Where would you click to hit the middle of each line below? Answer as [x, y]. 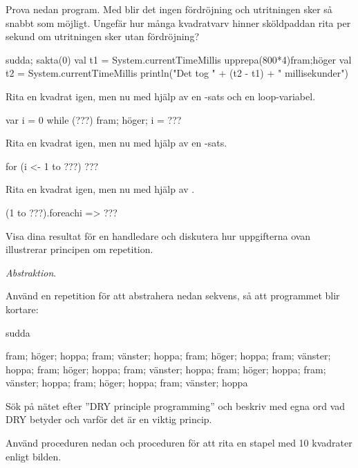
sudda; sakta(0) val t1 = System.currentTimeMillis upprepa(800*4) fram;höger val [179, 59]
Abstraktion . [31, 272]
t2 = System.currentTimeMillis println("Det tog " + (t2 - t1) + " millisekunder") [177, 73]
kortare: [22, 309]
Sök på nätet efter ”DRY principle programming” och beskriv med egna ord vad [176, 405]
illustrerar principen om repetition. [79, 249]
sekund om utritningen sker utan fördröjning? [102, 36]
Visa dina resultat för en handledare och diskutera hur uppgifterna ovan [158, 235]
